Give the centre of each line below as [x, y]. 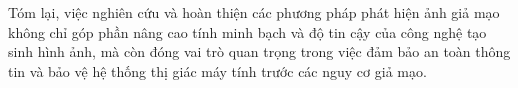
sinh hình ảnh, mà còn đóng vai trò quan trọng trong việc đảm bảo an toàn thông [259, 51]
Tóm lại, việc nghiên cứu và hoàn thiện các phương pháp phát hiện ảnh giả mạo [254, 12]
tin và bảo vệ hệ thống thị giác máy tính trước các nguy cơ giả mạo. [217, 70]
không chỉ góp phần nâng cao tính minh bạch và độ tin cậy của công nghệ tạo [247, 31]
